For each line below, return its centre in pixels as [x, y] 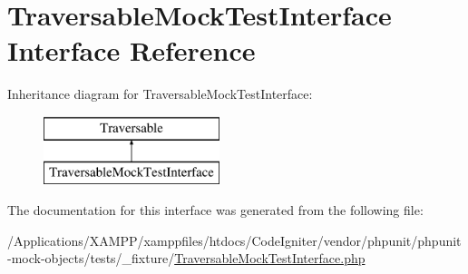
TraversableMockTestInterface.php [270, 258]
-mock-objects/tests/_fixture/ [91, 258]
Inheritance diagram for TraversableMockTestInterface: [160, 94]
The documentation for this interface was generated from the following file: [215, 210]
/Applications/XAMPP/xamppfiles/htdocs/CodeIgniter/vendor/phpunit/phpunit [234, 240]
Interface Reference [132, 50]
